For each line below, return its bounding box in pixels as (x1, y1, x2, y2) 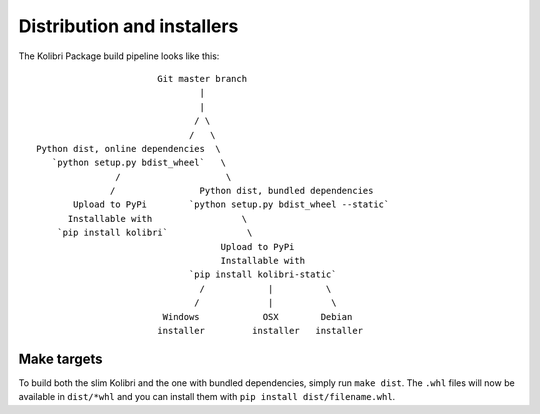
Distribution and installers (18, 15, 239, 37)
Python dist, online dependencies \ (36, 143, 222, 154)
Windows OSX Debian (162, 311, 353, 322)
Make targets (18, 350, 104, 367)
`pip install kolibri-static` (188, 269, 337, 280)
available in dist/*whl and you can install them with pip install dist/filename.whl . (18, 391, 396, 403)
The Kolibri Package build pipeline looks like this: (18, 50, 220, 62)
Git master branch (156, 73, 248, 84)
